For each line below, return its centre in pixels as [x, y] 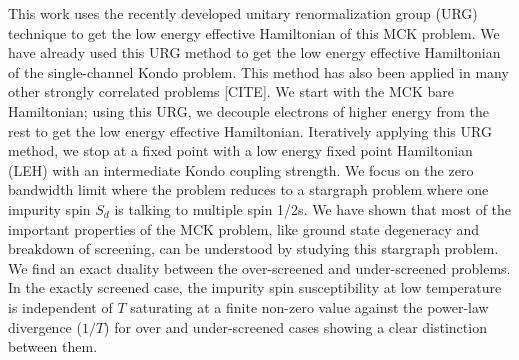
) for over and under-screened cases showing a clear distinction [295, 326]
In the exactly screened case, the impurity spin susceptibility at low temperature [255, 287]
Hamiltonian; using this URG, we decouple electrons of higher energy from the [248, 110]
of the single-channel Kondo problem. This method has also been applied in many [258, 71]
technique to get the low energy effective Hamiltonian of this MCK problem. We [254, 32]
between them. [53, 346]
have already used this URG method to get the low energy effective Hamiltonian [254, 52]
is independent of [60, 306]
